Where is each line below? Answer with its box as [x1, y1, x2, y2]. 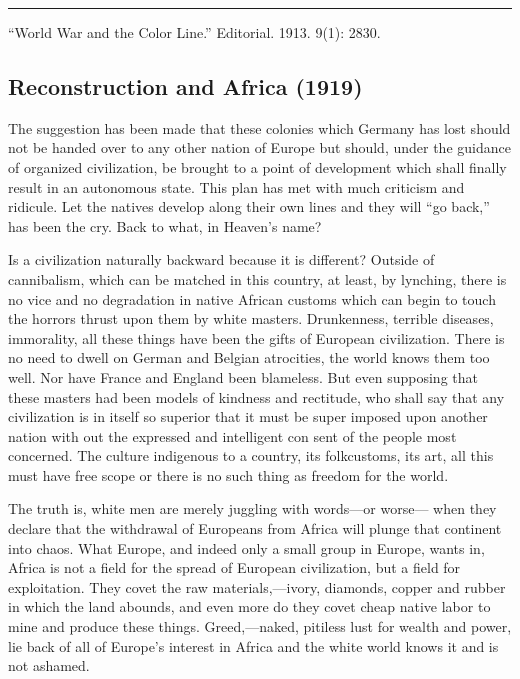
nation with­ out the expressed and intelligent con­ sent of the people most [8, 425, 457, 446]
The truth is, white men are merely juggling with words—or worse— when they [8, 498, 497, 519]
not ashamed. [8, 655, 90, 676]
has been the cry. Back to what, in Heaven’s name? [8, 215, 322, 236]
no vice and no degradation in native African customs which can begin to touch [8, 288, 496, 309]
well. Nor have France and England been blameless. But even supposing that [8, 366, 478, 387]
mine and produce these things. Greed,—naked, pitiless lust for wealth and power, [8, 616, 512, 637]
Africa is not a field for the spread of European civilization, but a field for [8, 557, 461, 578]
